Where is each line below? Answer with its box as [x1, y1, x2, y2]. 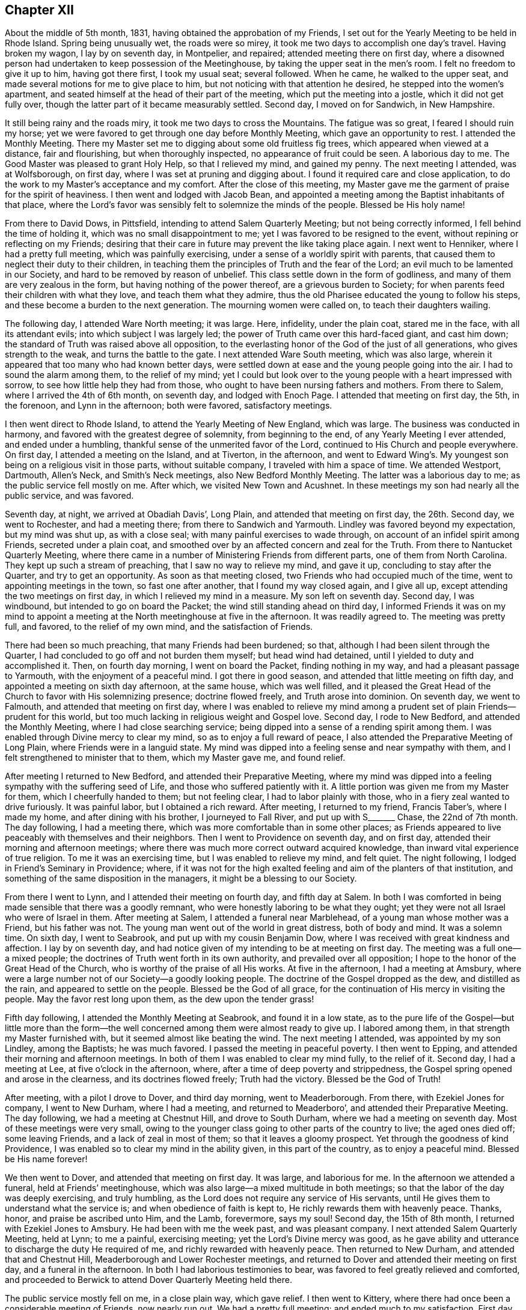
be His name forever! [5, 1154, 88, 1165]
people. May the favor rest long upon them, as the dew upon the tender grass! [5, 994, 314, 1005]
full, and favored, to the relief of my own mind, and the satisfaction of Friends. [5, 621, 313, 632]
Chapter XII [5, 2, 74, 17]
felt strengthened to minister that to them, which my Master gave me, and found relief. [5, 752, 346, 763]
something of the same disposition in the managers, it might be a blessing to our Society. [5, 873, 357, 884]
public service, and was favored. [5, 490, 134, 501]
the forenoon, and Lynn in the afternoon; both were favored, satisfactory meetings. [5, 400, 332, 411]
